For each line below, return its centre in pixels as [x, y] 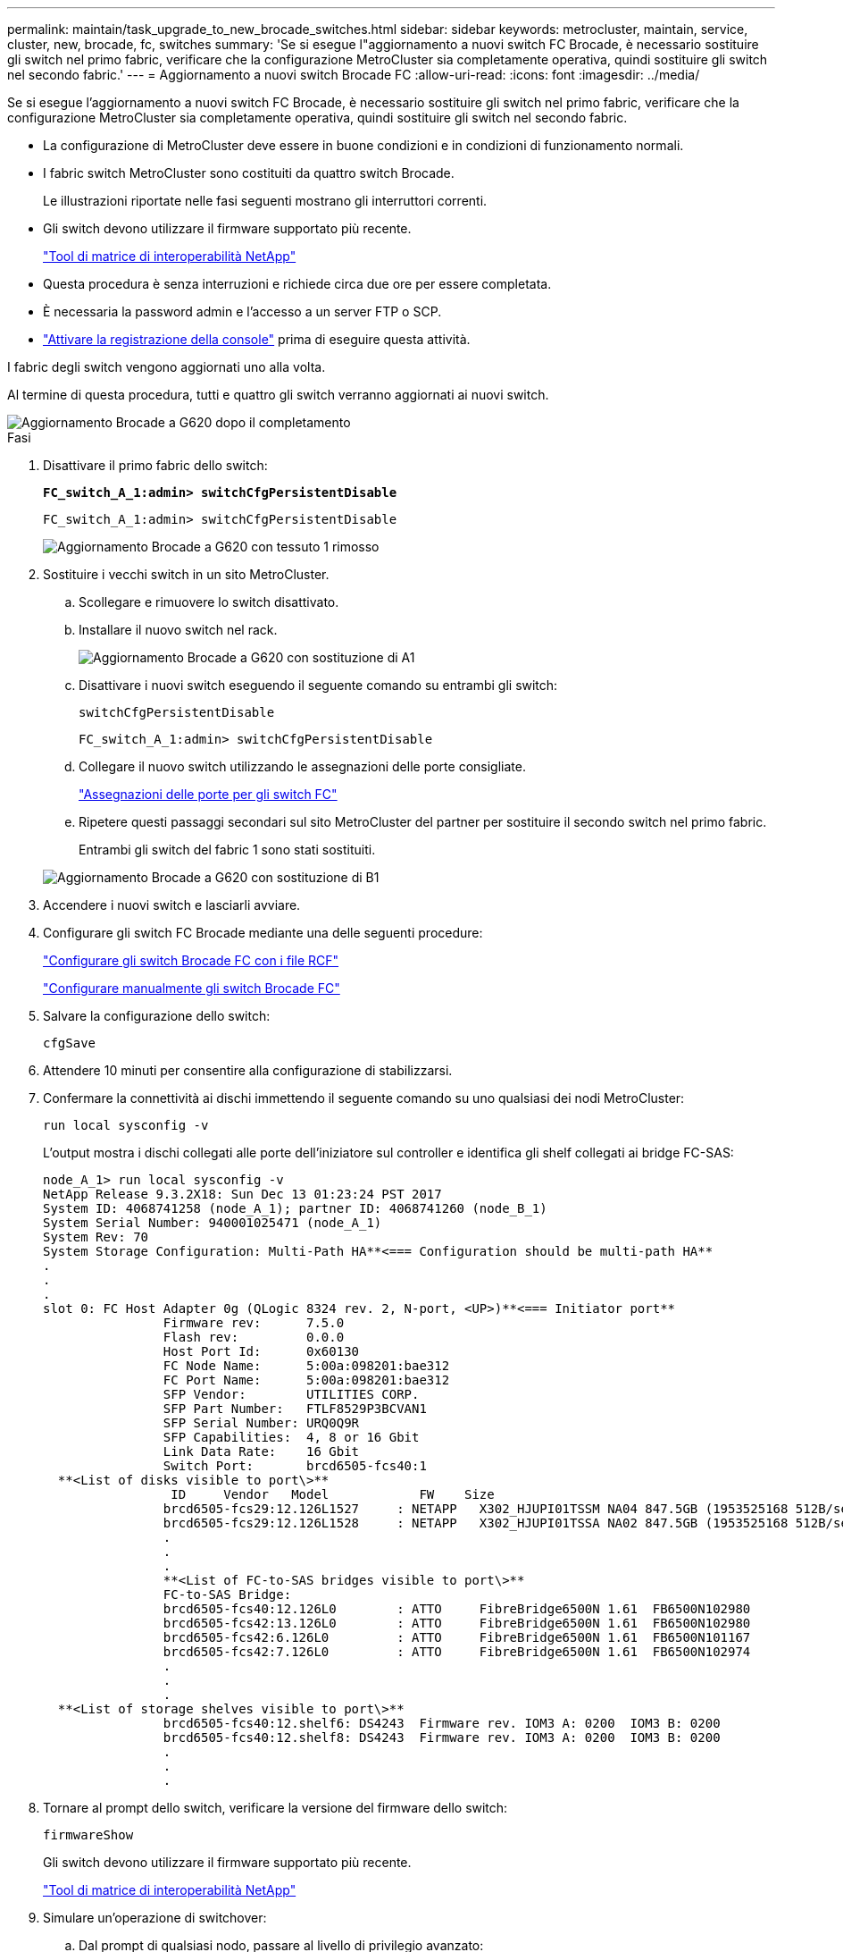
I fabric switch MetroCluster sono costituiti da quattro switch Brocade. [249, 173]
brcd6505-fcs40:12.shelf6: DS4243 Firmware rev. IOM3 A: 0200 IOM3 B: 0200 [442, 1723]
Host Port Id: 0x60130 [261, 1351]
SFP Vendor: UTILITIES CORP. [291, 1394]
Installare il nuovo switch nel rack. [178, 630]
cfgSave [70, 1043]
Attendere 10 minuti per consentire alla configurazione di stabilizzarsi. [248, 1070]
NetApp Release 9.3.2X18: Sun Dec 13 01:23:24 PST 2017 [242, 1194]
